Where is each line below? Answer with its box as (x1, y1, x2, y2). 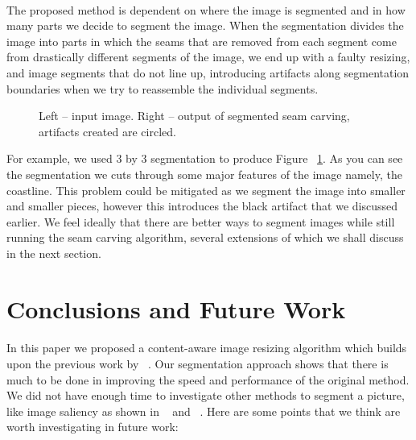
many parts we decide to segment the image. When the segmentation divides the (6, 17, 404, 34)
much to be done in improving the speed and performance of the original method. (6, 371, 410, 388)
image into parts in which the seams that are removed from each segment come (6, 32, 397, 49)
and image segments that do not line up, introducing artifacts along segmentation (6, 64, 410, 81)
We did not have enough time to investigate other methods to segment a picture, (6, 387, 405, 404)
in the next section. (6, 244, 101, 261)
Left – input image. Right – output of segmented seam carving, (39, 107, 350, 124)
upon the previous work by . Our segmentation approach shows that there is (6, 355, 389, 372)
